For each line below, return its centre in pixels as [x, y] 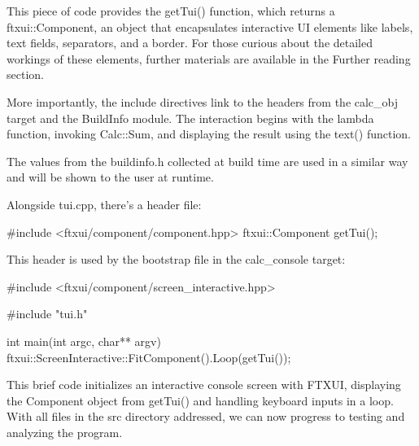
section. [25, 74]
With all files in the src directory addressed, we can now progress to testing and [206, 416]
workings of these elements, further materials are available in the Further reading [209, 58]
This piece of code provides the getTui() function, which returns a [171, 11]
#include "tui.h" [47, 314]
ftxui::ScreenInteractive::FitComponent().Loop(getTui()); [149, 357]
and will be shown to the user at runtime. [110, 177]
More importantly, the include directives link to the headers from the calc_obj [203, 101]
